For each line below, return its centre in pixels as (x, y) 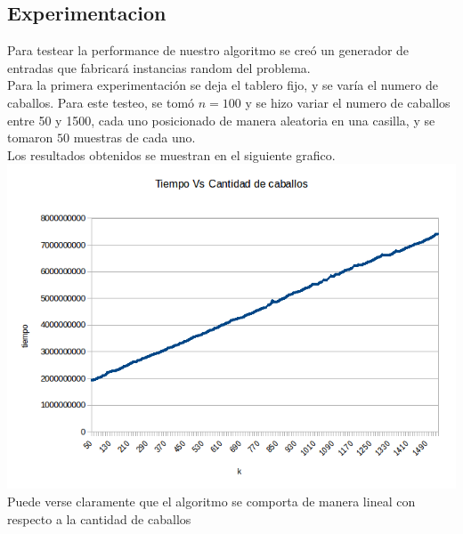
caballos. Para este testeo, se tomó (101, 102)
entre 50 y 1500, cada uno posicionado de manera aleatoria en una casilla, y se (221, 120)
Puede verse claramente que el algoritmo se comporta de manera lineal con (211, 502)
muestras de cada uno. (134, 138)
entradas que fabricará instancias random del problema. (159, 67)
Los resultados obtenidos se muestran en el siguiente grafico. (171, 154)
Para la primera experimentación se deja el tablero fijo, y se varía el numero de (223, 85)
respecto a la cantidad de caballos (99, 518)
